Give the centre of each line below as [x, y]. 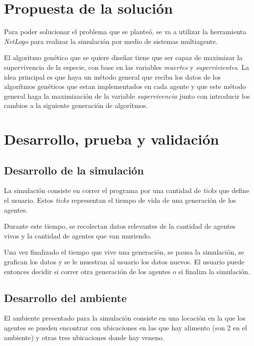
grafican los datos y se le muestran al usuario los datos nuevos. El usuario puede [124, 262]
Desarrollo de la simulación [74, 170]
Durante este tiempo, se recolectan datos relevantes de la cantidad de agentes [120, 226]
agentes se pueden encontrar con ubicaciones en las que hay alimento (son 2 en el [126, 327]
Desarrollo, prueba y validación [112, 139]
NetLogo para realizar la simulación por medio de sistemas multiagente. [111, 41]
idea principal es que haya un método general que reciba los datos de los [112, 76]
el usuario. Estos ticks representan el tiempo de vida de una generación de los [120, 200]
